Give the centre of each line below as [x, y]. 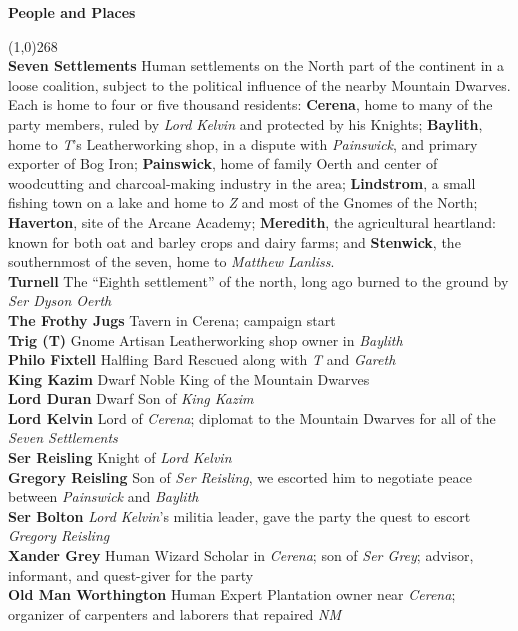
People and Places [72, 12]
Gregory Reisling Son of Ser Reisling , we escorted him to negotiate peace [240, 476]
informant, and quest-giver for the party [131, 574]
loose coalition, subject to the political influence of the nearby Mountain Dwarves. [259, 84]
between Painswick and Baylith [103, 496]
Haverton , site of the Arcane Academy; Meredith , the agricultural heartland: [252, 221]
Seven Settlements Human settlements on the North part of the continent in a [256, 65]
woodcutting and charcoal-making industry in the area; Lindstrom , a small [242, 182]
